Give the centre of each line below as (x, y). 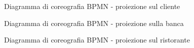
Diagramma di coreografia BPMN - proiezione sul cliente (92, 6)
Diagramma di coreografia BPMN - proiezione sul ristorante (97, 40)
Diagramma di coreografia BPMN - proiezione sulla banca (94, 23)
